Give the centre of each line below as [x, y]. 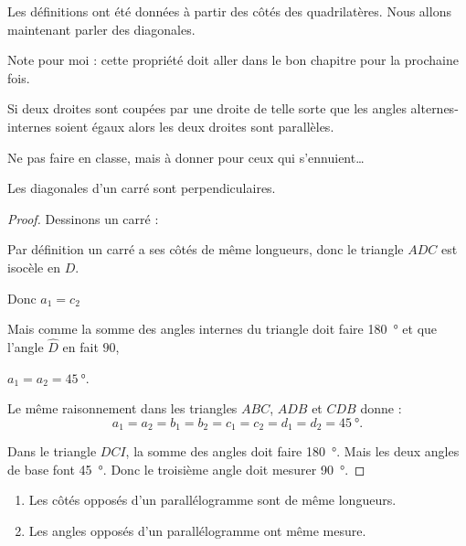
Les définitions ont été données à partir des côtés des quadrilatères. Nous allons [229, 11]
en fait [80, 346]
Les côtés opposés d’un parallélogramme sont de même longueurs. [212, 500]
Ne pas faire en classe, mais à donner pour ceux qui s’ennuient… [186, 157]
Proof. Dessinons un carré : [83, 218]
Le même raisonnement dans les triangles [122, 408]
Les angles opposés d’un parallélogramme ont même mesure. [197, 530]
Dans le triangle [52, 451]
